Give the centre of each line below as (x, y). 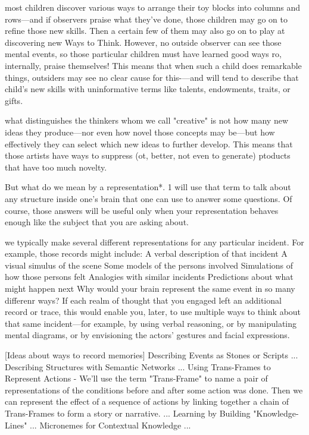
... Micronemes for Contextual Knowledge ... (110, 425)
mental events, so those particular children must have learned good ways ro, (143, 54)
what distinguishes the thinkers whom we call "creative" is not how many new (146, 120)
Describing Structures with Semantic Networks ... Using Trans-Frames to (138, 366)
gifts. (14, 100)
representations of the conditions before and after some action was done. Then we (154, 390)
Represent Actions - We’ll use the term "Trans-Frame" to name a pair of (136, 378)
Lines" (16, 425)
